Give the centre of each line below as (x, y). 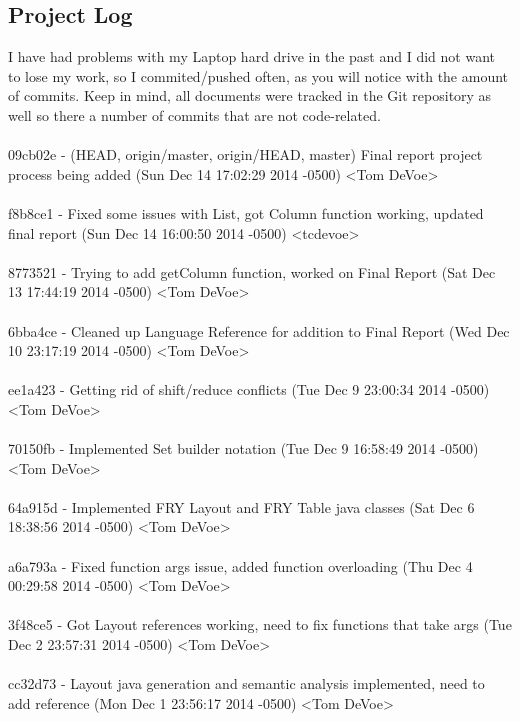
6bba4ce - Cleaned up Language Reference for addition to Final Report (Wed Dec (259, 330)
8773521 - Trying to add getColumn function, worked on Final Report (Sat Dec (252, 271)
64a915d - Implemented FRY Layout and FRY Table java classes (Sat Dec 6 (241, 506)
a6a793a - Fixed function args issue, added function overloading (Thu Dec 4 (240, 565)
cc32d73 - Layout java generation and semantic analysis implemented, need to (246, 683)
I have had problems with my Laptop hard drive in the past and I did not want (251, 56)
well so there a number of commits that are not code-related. (194, 114)
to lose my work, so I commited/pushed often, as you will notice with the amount (258, 75)
